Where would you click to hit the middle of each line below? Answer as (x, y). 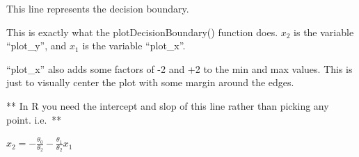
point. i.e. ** (34, 119)
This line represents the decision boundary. (98, 8)
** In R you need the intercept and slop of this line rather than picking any (168, 105)
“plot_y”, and (37, 46)
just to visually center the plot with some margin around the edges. (150, 82)
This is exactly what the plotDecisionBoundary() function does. (142, 32)
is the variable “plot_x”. (134, 46)
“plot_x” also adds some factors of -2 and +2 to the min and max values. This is (179, 68)
